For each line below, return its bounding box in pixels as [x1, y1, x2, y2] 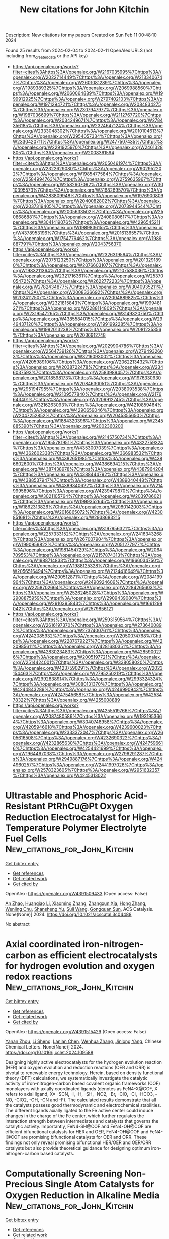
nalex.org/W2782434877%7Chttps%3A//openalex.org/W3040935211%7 [12, 283, 164, 290]
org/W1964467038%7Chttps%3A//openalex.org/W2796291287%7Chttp [12, 750, 163, 756]
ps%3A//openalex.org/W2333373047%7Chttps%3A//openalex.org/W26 [12, 729, 163, 735]
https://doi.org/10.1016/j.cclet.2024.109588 [5, 1049, 94, 1055]
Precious [5, 1179, 43, 1190]
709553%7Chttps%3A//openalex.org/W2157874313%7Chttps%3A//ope [12, 552, 162, 558]
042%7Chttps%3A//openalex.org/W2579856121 [12, 605, 113, 612]
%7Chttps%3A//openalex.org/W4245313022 [12, 772, 106, 778]
